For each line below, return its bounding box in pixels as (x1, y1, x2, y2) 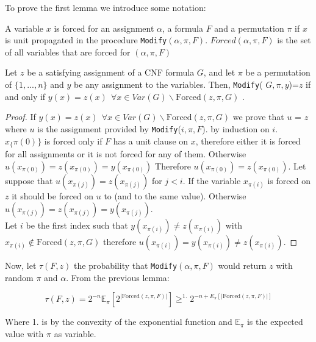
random (5, 271, 34, 283)
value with (5, 327, 44, 340)
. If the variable (182, 174, 241, 187)
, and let (203, 66, 235, 79)
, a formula (162, 21, 203, 34)
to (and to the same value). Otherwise (104, 189, 246, 202)
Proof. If (5, 110, 36, 123)
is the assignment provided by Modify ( (37, 122, 181, 135)
